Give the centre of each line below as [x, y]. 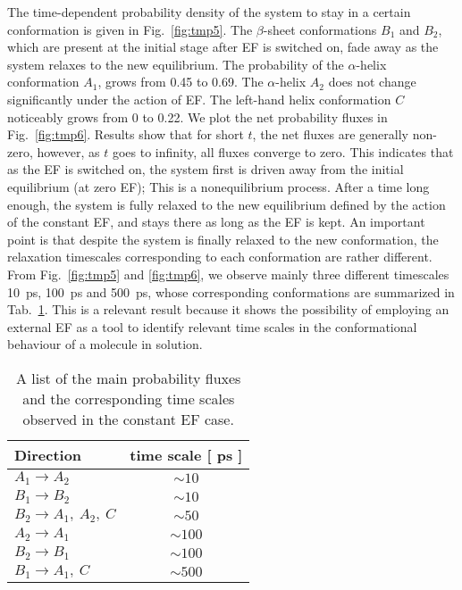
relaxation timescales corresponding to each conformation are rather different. [220, 257]
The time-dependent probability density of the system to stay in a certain [209, 12]
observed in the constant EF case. [128, 419]
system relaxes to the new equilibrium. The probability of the [176, 64]
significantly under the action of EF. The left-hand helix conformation [199, 99]
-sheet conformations [320, 29]
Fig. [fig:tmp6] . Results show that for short [126, 134]
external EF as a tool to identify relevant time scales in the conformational [212, 326]
